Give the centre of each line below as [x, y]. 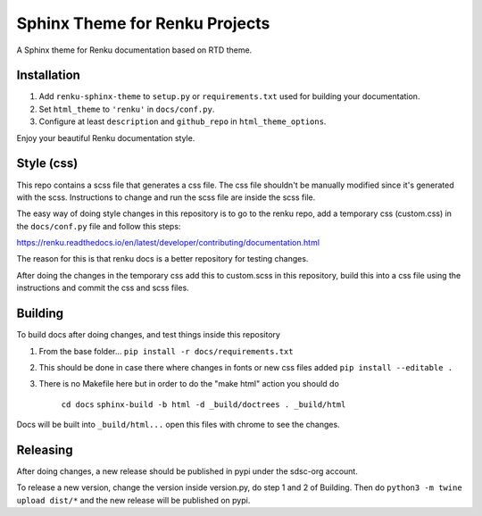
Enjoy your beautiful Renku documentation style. [106, 137]
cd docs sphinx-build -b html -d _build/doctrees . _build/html [204, 404]
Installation [48, 75]
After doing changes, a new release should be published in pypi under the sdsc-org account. [187, 471]
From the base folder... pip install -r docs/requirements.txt [166, 351]
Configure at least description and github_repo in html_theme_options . [183, 121]
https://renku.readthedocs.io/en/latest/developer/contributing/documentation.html [168, 243]
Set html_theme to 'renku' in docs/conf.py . [127, 109]
